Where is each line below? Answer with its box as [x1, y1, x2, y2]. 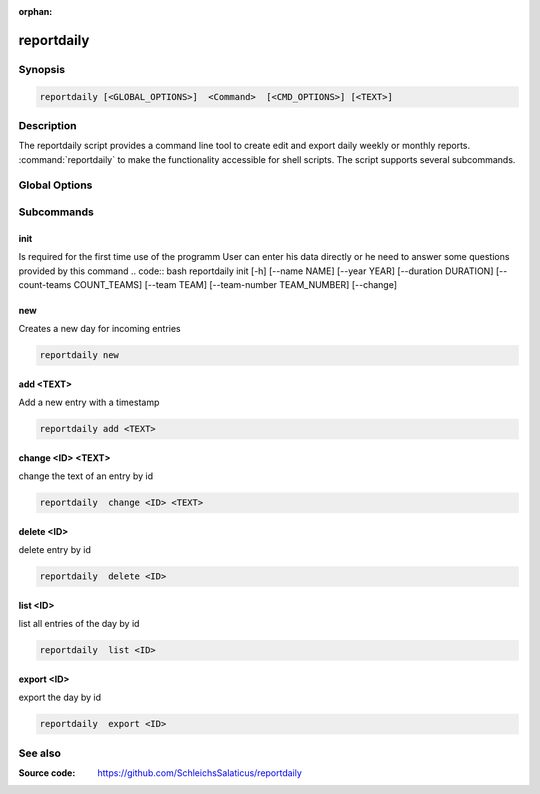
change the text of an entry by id [18, 470, 154, 482]
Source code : [18, 766, 76, 779]
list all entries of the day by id [18, 618, 140, 630]
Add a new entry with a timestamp [18, 396, 160, 409]
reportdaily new [39, 350, 120, 361]
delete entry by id [18, 544, 92, 556]
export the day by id [18, 691, 102, 704]
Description [18, 118, 77, 132]
